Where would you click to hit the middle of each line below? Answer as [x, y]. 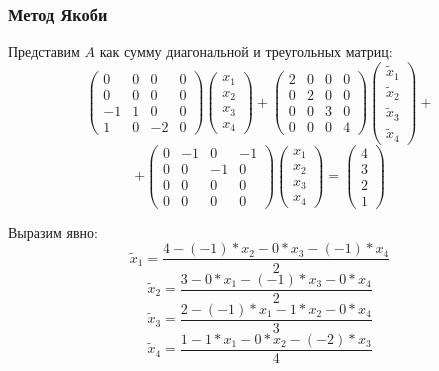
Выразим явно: [53, 231]
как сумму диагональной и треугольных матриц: [246, 51]
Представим [44, 51]
